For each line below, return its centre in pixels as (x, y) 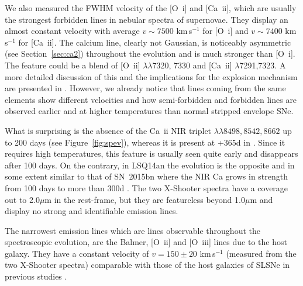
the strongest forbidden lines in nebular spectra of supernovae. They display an (147, 19)
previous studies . (36, 276)
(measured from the (261, 253)
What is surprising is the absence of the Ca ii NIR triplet (108, 130)
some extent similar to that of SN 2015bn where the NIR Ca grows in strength (147, 176)
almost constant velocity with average (72, 31)
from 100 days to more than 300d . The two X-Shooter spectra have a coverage (147, 187)
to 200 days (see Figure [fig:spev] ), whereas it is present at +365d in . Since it (145, 142)
